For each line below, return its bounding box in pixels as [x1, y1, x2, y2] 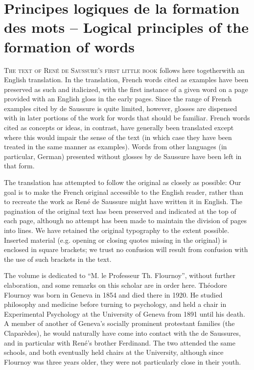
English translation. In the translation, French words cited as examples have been [4, 74, 249, 85]
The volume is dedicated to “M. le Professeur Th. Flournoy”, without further [4, 270, 235, 280]
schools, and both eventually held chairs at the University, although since [4, 347, 224, 357]
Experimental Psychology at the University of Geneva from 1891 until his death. [4, 308, 245, 319]
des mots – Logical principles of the [4, 17, 249, 37]
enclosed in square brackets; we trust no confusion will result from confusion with [4, 244, 248, 254]
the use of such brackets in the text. [4, 254, 112, 264]
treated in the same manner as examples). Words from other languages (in [4, 141, 227, 152]
